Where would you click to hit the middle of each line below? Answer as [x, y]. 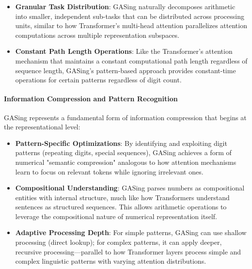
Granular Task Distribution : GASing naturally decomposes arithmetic [125, 6]
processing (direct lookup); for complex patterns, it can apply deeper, [118, 242]
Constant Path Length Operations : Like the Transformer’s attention [124, 51]
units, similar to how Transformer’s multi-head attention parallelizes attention [131, 25]
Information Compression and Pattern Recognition [91, 99]
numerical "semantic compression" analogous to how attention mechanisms [126, 162]
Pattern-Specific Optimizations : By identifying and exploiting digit [121, 143]
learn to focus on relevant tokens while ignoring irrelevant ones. [109, 171]
